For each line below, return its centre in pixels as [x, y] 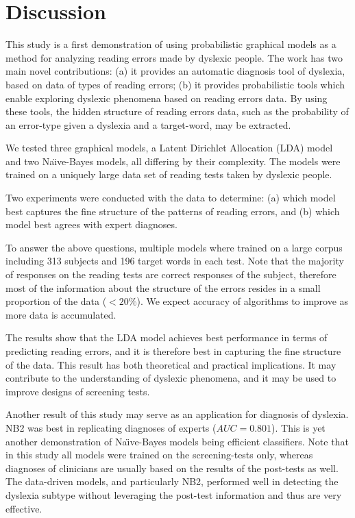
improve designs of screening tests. [78, 391]
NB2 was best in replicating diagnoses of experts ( [111, 427]
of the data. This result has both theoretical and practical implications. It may [171, 364]
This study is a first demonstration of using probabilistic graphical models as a [171, 44]
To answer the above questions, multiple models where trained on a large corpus [174, 247]
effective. [24, 508]
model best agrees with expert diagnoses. [91, 224]
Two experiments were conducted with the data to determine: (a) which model [171, 198]
